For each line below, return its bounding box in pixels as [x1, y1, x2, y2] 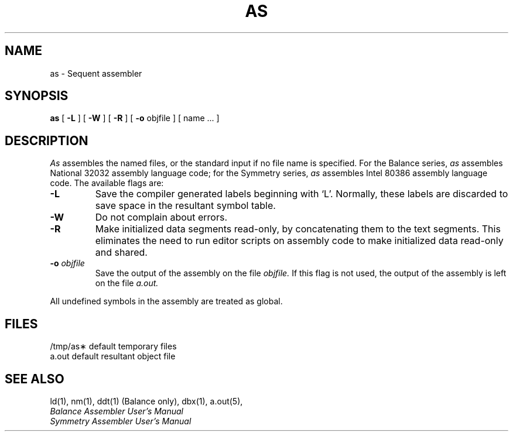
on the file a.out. [95, 278, 159, 289]
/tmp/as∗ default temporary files [50, 341, 177, 352]
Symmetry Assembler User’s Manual [50, 416, 191, 426]
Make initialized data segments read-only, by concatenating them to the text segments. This [95, 223, 501, 235]
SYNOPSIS [5, 88, 69, 104]
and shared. [95, 246, 148, 259]
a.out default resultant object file [50, 351, 176, 362]
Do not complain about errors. [95, 211, 228, 224]
